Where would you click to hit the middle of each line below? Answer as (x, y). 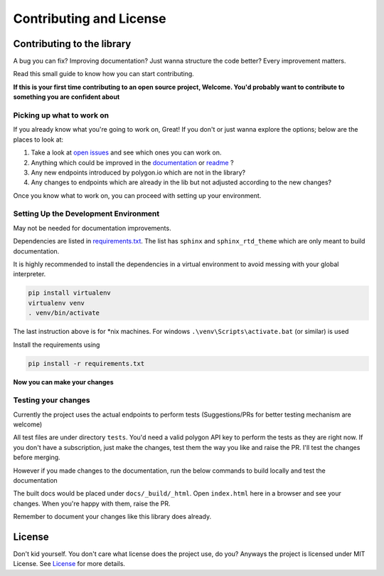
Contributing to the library (72, 44)
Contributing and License (90, 19)
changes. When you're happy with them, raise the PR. (92, 503)
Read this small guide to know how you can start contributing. (104, 74)
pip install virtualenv (70, 293)
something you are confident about (66, 97)
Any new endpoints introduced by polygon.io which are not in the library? (138, 172)
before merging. (37, 457)
